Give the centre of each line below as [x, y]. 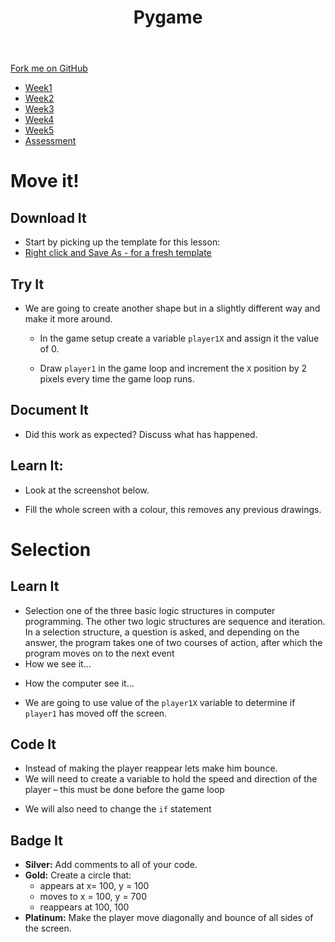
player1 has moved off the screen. [96, 713]
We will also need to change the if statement [118, 809]
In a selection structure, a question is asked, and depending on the [162, 632]
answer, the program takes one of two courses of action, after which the [173, 642]
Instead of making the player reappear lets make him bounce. [151, 768]
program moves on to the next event [99, 653]
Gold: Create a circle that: [78, 875]
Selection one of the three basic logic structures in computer [150, 610]
